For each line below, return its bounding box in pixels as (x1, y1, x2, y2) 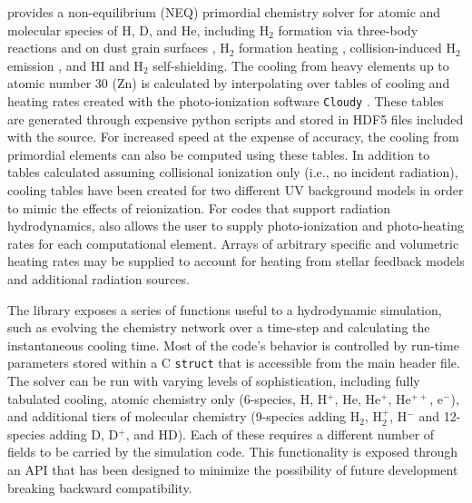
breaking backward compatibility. (7, 478, 192, 497)
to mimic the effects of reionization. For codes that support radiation (7, 198, 391, 217)
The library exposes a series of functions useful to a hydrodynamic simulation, (7, 300, 442, 319)
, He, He (334, 389, 381, 408)
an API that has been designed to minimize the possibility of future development (7, 459, 458, 478)
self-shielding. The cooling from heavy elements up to (152, 55, 449, 74)
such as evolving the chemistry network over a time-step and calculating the (7, 318, 430, 337)
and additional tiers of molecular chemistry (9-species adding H (7, 407, 360, 426)
